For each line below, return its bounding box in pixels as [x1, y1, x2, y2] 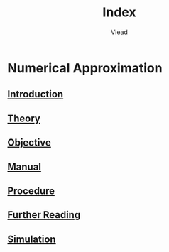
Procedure [7, 185, 55, 197]
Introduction [7, 88, 64, 100]
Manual [7, 160, 41, 172]
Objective [7, 136, 52, 149]
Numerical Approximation [7, 60, 163, 76]
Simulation [7, 233, 56, 245]
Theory [7, 112, 41, 124]
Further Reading [7, 209, 81, 221]
